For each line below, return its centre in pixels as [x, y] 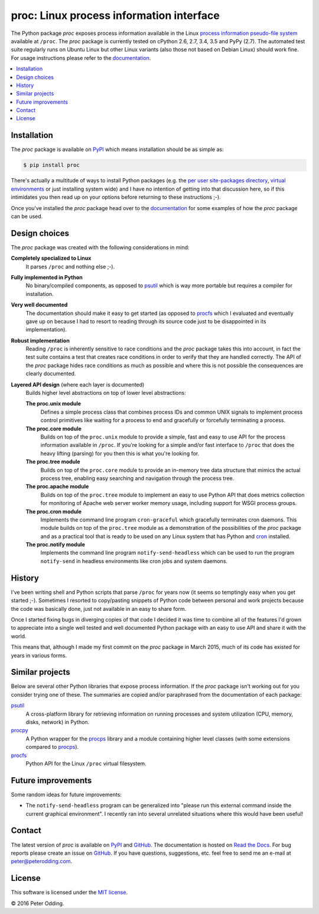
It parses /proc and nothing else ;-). [70, 266]
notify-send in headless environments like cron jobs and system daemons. [134, 561]
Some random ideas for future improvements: [66, 794]
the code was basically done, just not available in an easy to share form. [99, 609]
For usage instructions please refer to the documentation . [81, 58]
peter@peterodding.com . [42, 861]
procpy [20, 730]
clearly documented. [51, 374]
